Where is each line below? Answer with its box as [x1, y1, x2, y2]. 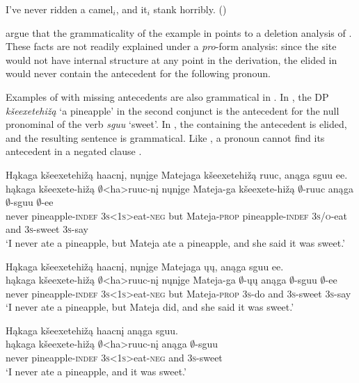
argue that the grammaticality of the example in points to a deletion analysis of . [6, 25, 352, 40]
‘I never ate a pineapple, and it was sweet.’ [6, 364, 186, 378]
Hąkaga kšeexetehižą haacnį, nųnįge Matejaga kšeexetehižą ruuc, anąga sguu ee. [6, 167, 348, 181]
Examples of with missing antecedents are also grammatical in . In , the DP [6, 89, 329, 104]
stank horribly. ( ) [153, 2, 227, 16]
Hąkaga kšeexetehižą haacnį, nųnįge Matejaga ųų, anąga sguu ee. [6, 259, 284, 273]
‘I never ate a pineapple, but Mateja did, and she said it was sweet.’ [6, 300, 294, 314]
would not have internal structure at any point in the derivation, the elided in [6, 52, 337, 67]
